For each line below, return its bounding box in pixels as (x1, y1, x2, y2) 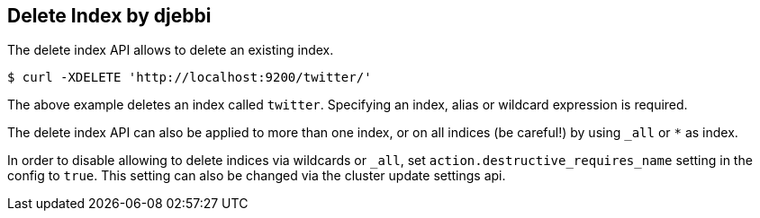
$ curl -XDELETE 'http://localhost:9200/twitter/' (7, 70, 372, 85)
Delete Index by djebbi (7, 4, 212, 27)
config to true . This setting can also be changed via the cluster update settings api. (7, 168, 506, 184)
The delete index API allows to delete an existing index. (7, 42, 334, 58)
